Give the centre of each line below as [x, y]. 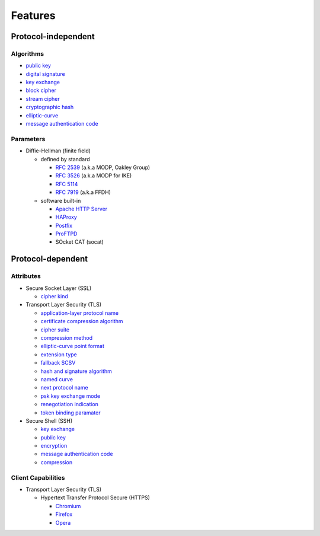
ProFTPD [66, 234]
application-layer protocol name [79, 313]
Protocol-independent [53, 36]
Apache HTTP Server [81, 209]
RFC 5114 [67, 184]
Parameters [28, 139]
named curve [57, 379]
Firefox [64, 514]
